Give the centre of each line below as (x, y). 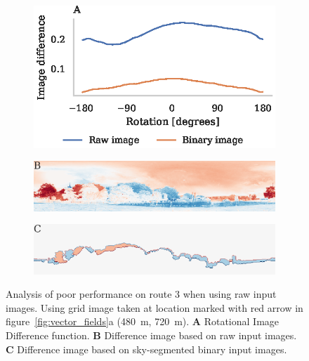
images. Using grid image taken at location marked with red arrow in (154, 307)
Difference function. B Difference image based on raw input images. (151, 335)
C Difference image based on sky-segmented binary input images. (146, 349)
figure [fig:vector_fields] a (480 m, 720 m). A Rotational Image (143, 321)
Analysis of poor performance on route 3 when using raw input (141, 294)
